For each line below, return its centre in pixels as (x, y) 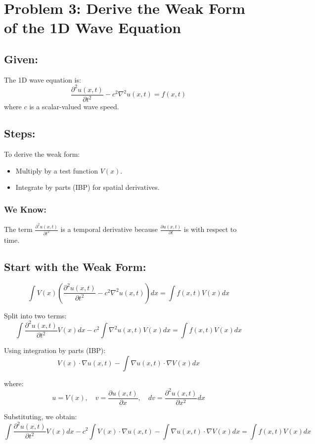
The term (18, 229)
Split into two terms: (35, 315)
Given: (21, 59)
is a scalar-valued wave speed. (74, 107)
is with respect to (210, 229)
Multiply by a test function (57, 170)
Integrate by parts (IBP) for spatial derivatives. (88, 187)
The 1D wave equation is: (43, 79)
